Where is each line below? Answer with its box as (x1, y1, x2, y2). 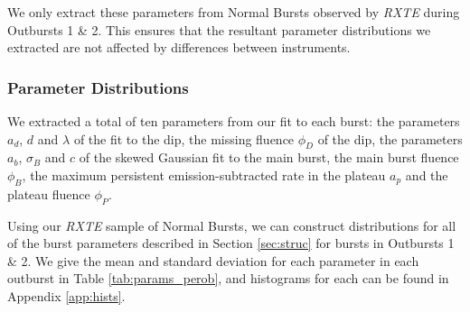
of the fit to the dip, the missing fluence (73, 129, 295, 148)
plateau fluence (7, 184, 90, 203)
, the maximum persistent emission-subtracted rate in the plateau (22, 165, 386, 184)
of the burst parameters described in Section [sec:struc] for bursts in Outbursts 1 (7, 234, 455, 252)
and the (405, 165, 448, 184)
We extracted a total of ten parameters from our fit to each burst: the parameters (7, 112, 460, 130)
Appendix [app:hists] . (7, 286, 126, 305)
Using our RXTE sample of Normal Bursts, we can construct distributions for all (7, 216, 456, 234)
